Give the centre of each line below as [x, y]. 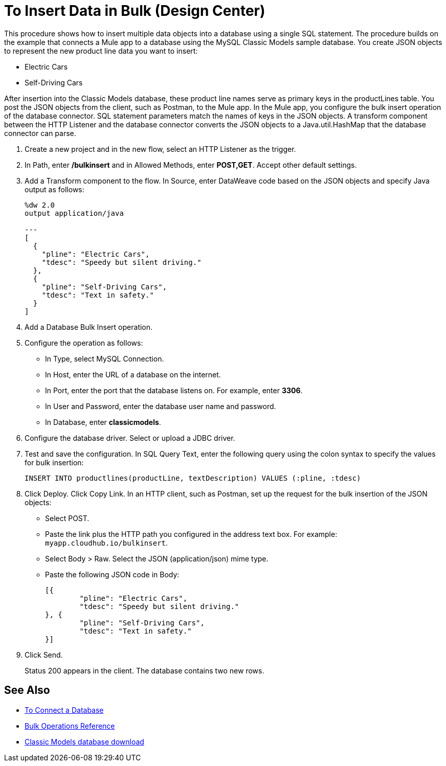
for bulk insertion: [54, 462]
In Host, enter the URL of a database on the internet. [133, 374]
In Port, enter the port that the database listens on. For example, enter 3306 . [174, 390]
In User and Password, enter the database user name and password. [161, 406]
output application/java [74, 213]
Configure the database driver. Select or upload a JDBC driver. [130, 438]
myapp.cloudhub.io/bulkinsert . [107, 543]
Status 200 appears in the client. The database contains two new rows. [144, 670]
